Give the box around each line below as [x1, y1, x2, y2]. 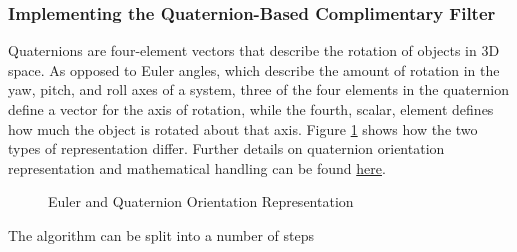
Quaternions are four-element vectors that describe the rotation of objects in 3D [8, 40, 500, 61]
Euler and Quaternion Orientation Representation [48, 191, 354, 212]
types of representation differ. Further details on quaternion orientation [8, 138, 445, 159]
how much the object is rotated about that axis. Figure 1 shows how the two [8, 118, 478, 139]
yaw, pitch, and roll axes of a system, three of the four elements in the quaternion [8, 79, 509, 100]
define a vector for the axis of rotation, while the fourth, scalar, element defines [8, 99, 494, 119]
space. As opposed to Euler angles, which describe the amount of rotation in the [8, 59, 500, 80]
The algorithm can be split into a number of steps [8, 224, 314, 245]
